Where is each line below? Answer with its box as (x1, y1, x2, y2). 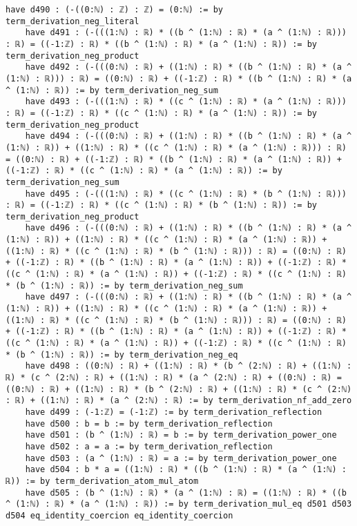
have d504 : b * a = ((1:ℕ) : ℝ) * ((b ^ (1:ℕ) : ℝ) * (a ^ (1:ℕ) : (25, 465, 347, 475)
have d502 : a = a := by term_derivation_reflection (25, 441, 273, 451)
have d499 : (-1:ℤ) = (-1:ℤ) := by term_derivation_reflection (25, 407, 322, 417)
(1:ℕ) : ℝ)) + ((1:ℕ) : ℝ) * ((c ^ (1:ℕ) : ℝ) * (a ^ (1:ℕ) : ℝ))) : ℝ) (6, 142, 347, 153)
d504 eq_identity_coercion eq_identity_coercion (6, 510, 233, 520)
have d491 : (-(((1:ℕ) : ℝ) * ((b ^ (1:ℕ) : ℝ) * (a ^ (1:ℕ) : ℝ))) (25, 28, 347, 38)
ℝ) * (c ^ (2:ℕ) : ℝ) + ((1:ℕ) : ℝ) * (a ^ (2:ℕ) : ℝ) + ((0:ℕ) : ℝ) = (6, 373, 342, 382)
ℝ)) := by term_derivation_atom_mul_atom (6, 476, 199, 486)
